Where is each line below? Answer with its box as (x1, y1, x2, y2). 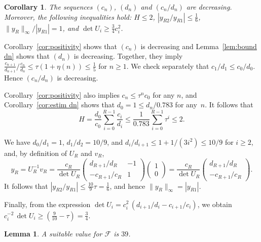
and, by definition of (4, 147, 67, 158)
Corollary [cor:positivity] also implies (4, 89, 120, 100)
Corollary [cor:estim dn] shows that (4, 99, 115, 110)
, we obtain (197, 198, 232, 209)
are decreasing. (186, 2, 232, 12)
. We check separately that (126, 60, 209, 71)
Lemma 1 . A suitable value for (4, 228, 102, 238)
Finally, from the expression (4, 198, 91, 209)
